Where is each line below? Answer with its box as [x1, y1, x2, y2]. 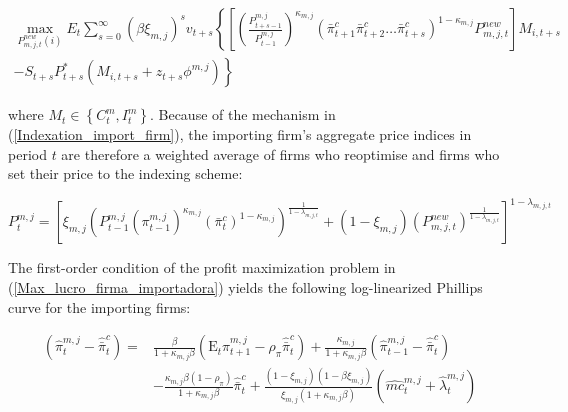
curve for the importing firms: [8, 296, 191, 317]
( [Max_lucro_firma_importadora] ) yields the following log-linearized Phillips [8, 276, 483, 297]
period [8, 143, 47, 164]
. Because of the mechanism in [149, 104, 336, 125]
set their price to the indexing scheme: [8, 163, 243, 184]
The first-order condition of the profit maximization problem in [8, 257, 396, 278]
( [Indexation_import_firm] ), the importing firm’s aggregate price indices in [8, 124, 472, 145]
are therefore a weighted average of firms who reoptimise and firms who [61, 143, 500, 164]
